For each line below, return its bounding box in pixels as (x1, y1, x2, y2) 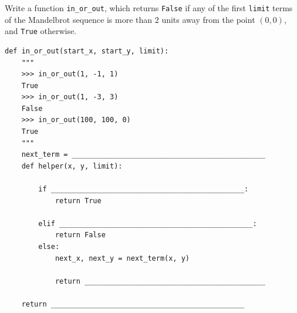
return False (55, 231, 106, 240)
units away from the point (161, 13, 255, 25)
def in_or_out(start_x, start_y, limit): (5, 46, 169, 55)
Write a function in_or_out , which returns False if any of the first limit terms (5, 2, 293, 14)
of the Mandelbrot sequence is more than (5, 13, 153, 25)
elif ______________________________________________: (38, 219, 257, 228)
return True (55, 196, 102, 205)
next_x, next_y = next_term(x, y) (55, 254, 190, 262)
